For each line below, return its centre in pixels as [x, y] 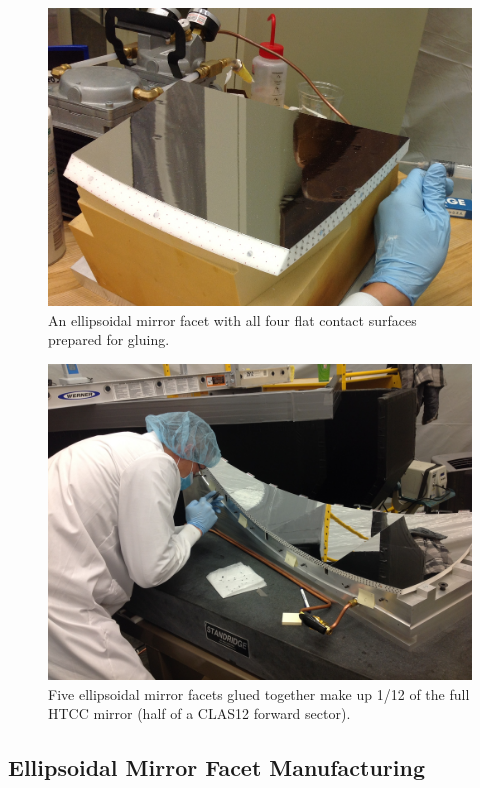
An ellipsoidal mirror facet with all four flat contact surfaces [232, 319]
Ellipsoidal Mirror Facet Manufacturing [216, 767]
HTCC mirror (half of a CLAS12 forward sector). [199, 713]
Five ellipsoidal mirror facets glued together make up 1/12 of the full [259, 693]
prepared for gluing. [109, 339]
